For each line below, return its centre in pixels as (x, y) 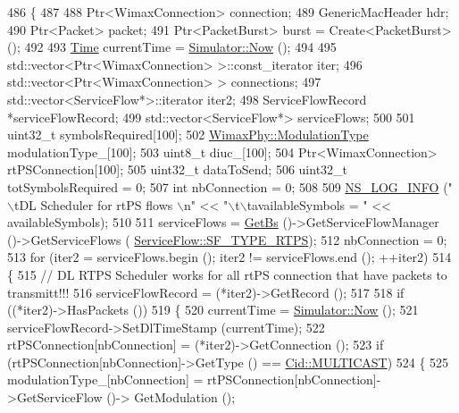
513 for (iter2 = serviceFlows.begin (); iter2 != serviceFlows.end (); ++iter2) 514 (229, 257)
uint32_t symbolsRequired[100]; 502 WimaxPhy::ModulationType (188, 135)
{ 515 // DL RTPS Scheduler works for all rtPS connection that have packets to (227, 274)
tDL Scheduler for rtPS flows (93, 204)
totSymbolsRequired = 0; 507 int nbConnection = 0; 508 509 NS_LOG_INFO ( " (230, 186)
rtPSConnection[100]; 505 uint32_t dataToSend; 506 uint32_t (178, 169)
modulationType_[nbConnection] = (105, 379)
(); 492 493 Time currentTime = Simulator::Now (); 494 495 (172, 47)
